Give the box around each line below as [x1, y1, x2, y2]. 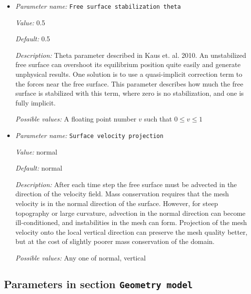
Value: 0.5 [15, 17, 45, 27]
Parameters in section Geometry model [4, 276, 193, 291]
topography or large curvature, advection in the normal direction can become [15, 208, 246, 218]
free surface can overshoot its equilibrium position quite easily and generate [15, 59, 241, 69]
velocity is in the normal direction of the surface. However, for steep [15, 198, 218, 208]
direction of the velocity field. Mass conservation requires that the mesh [15, 189, 229, 199]
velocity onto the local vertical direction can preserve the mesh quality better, [15, 226, 248, 237]
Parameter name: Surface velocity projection [15, 130, 163, 140]
